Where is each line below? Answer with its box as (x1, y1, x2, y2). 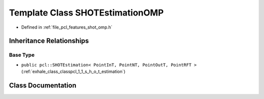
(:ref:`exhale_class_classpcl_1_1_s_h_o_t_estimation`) (21, 68, 126, 75)
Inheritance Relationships (9, 37, 89, 45)
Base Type (9, 51, 35, 58)
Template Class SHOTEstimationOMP (9, 7, 164, 18)
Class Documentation (9, 81, 77, 89)
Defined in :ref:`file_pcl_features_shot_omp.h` (21, 24, 112, 30)
